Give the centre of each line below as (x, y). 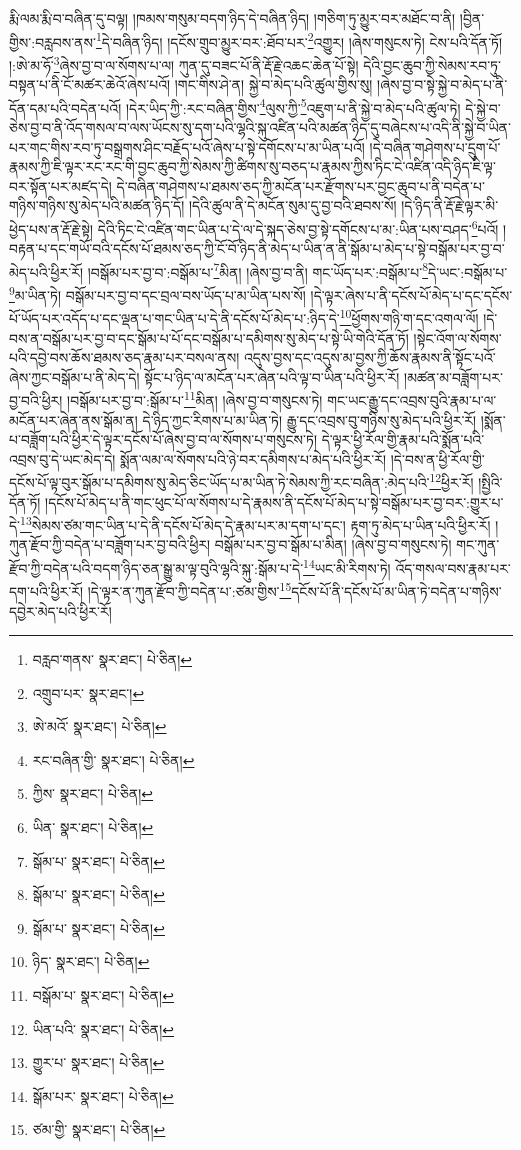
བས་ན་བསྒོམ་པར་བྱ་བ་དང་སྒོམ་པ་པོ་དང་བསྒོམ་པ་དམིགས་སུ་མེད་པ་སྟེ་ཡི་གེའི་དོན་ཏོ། (209, 337)
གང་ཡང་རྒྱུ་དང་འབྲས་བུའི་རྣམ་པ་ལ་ (412, 399)
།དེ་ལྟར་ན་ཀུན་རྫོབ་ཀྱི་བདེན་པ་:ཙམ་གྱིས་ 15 (189, 589)
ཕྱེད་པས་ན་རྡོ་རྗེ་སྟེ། (51, 228)
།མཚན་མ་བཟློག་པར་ (453, 376)
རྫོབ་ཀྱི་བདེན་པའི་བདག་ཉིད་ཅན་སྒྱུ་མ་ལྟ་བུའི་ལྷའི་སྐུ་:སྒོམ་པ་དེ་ (156, 567)
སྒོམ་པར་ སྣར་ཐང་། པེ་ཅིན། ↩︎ (103, 1095)
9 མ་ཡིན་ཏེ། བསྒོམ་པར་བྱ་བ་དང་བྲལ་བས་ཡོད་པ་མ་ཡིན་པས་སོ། (157, 293)
